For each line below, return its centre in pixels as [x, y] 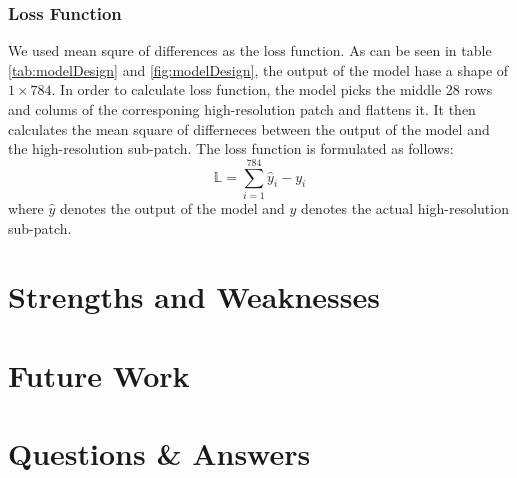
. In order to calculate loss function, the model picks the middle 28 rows [272, 89]
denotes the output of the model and [172, 207]
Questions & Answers [159, 453]
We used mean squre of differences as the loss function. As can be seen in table [250, 50]
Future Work [99, 374]
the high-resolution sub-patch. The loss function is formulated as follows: [231, 148]
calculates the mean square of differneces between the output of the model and [249, 128]
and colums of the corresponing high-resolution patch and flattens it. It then [242, 109]
